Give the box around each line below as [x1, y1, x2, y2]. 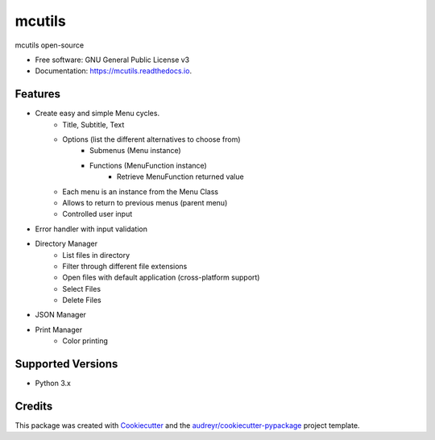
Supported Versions [14, 357, 118, 371]
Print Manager [35, 325, 83, 334]
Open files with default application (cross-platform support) [62, 272, 260, 282]
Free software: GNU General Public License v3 [35, 55, 190, 64]
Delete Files [62, 295, 101, 305]
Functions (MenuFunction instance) [89, 160, 207, 170]
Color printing [62, 336, 109, 346]
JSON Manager [35, 310, 86, 320]
